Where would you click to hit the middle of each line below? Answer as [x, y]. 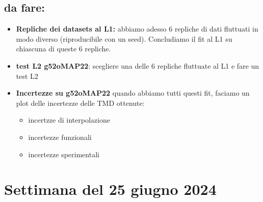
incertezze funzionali [60, 137]
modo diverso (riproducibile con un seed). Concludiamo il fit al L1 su [124, 38]
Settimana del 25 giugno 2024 [110, 189]
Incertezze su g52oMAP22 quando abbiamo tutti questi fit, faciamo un [133, 93]
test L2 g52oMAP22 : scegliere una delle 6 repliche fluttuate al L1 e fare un [138, 65]
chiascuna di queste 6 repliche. [63, 49]
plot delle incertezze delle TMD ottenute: [80, 103]
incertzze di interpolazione [69, 120]
